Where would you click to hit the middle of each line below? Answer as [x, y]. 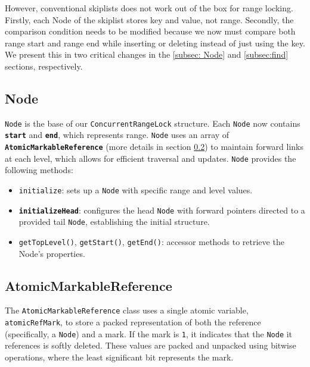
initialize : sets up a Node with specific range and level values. [136, 189]
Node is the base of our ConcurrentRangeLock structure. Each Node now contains [153, 123]
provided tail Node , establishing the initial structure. [114, 222]
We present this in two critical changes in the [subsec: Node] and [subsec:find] [147, 54]
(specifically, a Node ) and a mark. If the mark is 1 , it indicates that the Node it [149, 333]
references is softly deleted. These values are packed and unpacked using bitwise [151, 345]
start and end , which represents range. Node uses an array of [117, 135]
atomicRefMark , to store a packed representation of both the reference [133, 322]
